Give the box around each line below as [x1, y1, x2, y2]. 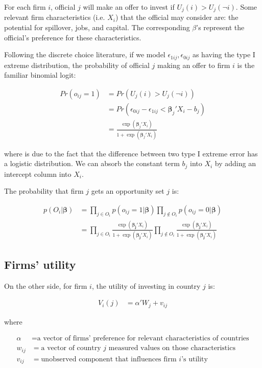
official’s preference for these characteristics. [4, 32, 141, 42]
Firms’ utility [4, 256, 76, 272]
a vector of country [41, 344, 101, 352]
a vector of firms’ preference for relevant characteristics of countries [37, 335, 249, 342]
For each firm [4, 2, 46, 12]
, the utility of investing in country [91, 280, 201, 291]
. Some [235, 2, 257, 12]
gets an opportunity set [91, 186, 164, 196]
